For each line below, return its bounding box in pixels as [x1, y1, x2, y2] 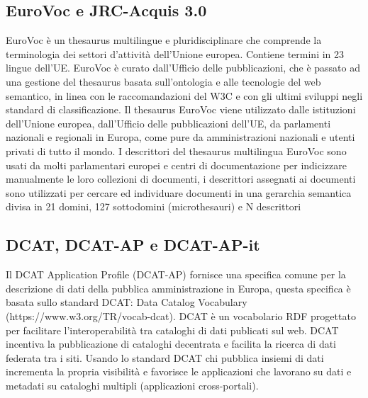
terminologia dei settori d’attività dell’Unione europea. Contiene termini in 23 [6, 46, 345, 61]
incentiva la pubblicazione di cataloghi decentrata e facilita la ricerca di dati [6, 336, 337, 351]
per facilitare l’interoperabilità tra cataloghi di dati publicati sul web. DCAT [6, 322, 339, 337]
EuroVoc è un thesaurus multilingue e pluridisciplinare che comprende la [6, 33, 322, 47]
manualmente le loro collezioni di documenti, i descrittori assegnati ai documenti [6, 171, 356, 186]
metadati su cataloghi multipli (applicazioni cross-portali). [6, 377, 259, 392]
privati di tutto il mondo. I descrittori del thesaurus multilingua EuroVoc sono [6, 143, 347, 158]
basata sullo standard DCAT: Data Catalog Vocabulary [6, 295, 247, 309]
